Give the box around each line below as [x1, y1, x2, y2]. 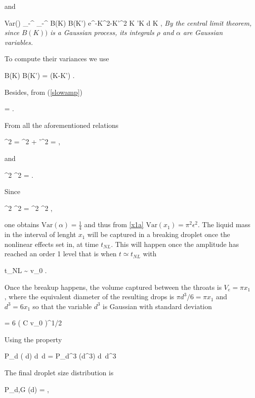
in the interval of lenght [4, 229, 76, 239]
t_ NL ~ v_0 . [4, 265, 47, 275]
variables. [4, 37, 33, 47]
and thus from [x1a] [84, 219, 144, 230]
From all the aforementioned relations [4, 119, 119, 130]
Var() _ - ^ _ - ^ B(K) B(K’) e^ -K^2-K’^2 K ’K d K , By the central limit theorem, [4, 17, 252, 28]
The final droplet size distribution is [4, 367, 114, 378]
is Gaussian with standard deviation [102, 301, 212, 311]
